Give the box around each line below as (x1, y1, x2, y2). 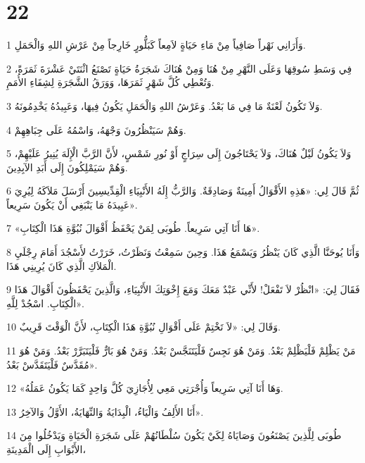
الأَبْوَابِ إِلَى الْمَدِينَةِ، (6, 442, 86, 456)
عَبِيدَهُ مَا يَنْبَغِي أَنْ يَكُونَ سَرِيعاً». (6, 197, 138, 211)
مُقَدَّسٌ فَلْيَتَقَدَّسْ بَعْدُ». (6, 357, 98, 371)
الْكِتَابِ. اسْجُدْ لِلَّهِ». (6, 295, 84, 310)
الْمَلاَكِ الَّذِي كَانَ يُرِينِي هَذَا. (6, 258, 117, 273)
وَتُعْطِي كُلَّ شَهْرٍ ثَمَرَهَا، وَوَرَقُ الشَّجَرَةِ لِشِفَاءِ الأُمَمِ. (6, 75, 214, 89)
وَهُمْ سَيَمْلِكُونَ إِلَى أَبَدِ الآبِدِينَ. (6, 159, 128, 174)
